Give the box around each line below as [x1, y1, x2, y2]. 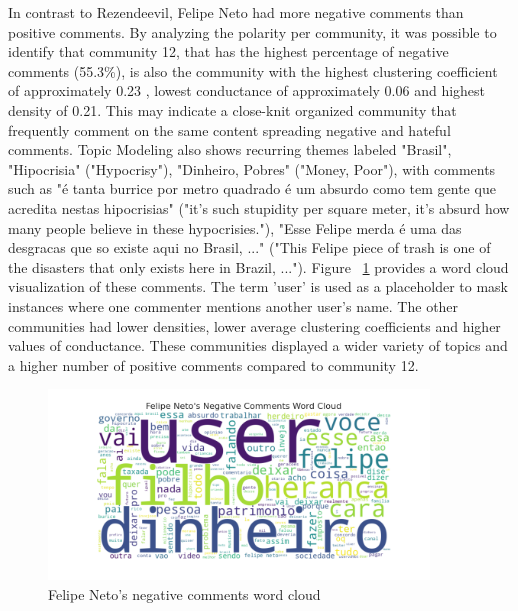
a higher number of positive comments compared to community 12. [8, 354, 419, 375]
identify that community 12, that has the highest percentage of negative [8, 41, 449, 62]
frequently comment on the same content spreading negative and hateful [8, 119, 451, 140]
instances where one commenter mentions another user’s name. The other [8, 295, 459, 316]
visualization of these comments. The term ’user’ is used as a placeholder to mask [8, 276, 508, 297]
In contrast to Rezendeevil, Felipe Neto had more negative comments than [8, 2, 464, 22]
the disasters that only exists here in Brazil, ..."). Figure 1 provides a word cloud [8, 256, 509, 277]
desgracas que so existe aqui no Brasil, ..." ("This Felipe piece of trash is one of [8, 237, 491, 258]
